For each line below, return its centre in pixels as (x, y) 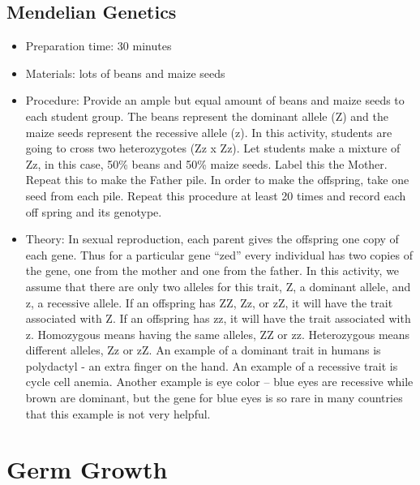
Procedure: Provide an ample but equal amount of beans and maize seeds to (215, 100)
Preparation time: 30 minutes (99, 46)
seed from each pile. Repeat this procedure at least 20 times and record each (216, 195)
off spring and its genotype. (94, 211)
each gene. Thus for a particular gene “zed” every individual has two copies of (219, 254)
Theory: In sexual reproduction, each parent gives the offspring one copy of (212, 239)
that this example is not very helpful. (118, 413)
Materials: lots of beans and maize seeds (125, 73)
